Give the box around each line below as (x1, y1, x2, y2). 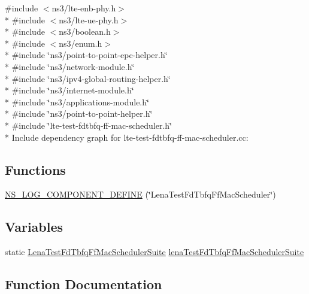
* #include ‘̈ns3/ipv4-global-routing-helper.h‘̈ (5, 72, 171, 84)
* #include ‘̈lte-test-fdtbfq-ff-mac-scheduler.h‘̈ (5, 119, 172, 131)
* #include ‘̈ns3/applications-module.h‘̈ (5, 95, 149, 108)
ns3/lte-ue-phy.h (59, 13, 119, 26)
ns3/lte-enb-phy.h (51, 2, 116, 14)
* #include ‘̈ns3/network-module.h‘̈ (5, 60, 135, 72)
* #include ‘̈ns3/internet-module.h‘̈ (5, 84, 134, 96)
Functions (5, 160, 66, 178)
